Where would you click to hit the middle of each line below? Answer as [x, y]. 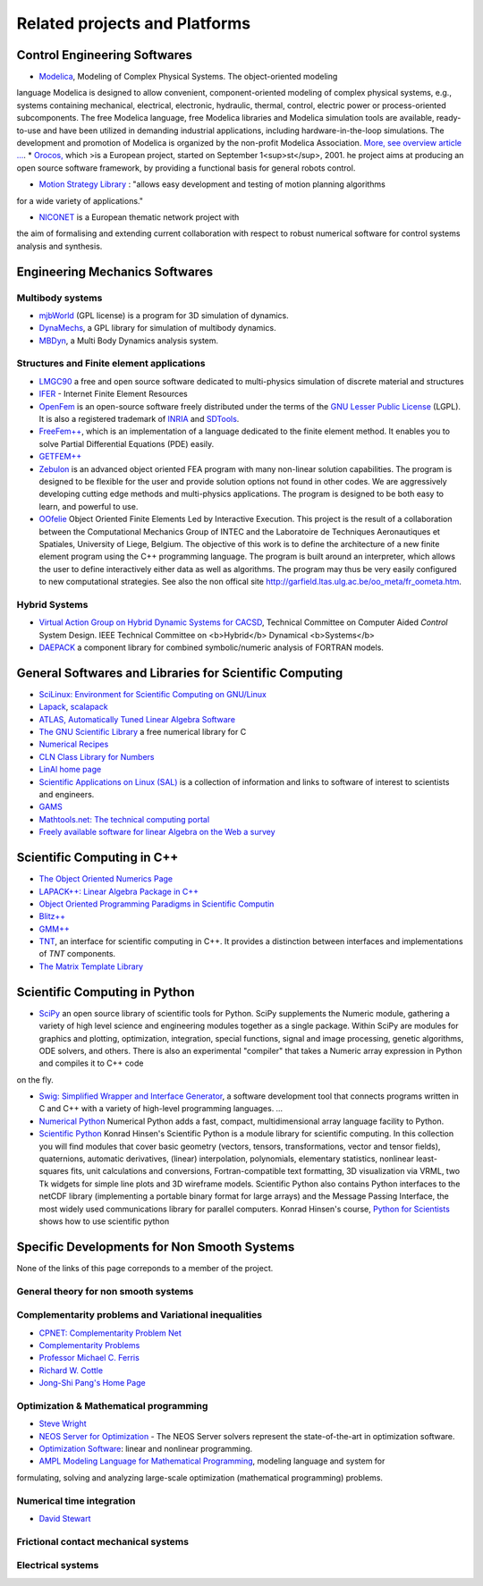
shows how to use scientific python [104, 1221]
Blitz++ [52, 916]
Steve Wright [63, 1424]
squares [54, 1171]
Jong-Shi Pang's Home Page [93, 1383]
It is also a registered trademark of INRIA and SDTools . [139, 419]
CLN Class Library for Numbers [97, 756]
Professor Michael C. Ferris [89, 1358]
